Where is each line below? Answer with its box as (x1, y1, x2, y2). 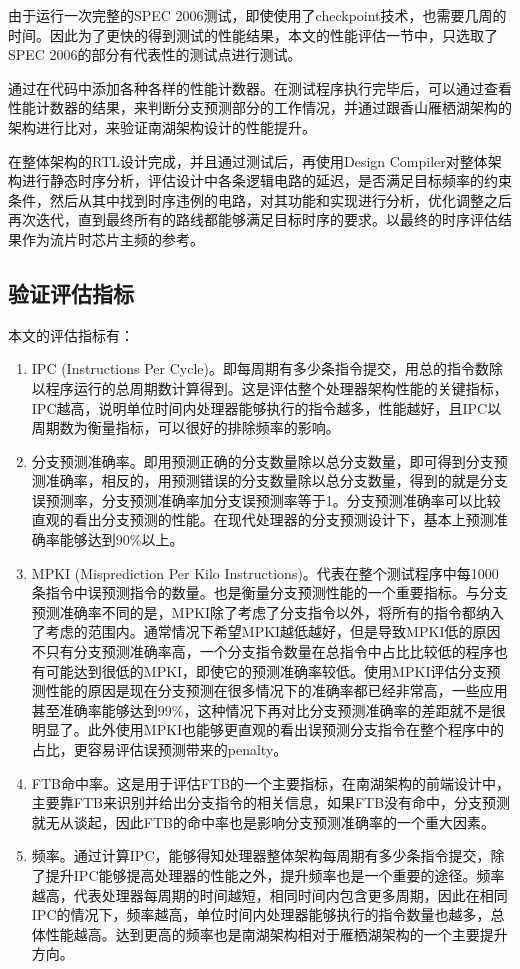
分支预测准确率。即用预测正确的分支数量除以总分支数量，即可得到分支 (31, 450, 494, 471)
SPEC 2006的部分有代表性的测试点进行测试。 (8, 44, 302, 65)
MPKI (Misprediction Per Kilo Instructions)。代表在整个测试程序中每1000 (31, 562, 499, 583)
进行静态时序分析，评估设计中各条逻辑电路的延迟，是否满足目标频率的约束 (21, 170, 512, 191)
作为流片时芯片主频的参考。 (21, 228, 204, 249)
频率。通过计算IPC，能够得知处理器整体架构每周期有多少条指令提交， (31, 845, 491, 866)
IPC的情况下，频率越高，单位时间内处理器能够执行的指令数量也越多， (31, 904, 491, 925)
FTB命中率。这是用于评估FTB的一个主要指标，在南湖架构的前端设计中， (31, 772, 511, 793)
